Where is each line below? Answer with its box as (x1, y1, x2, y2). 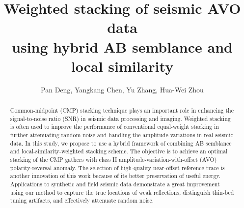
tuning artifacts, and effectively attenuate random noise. (10, 196, 154, 205)
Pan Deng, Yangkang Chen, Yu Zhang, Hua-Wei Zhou (41, 84, 204, 94)
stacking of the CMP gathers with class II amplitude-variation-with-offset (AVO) (10, 155, 217, 164)
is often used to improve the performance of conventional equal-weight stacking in (10, 122, 219, 131)
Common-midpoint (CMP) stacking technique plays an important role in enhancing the (10, 106, 234, 115)
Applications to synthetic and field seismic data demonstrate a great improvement (10, 179, 220, 188)
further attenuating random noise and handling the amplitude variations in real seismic (10, 131, 233, 139)
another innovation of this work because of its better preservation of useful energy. (10, 172, 221, 180)
